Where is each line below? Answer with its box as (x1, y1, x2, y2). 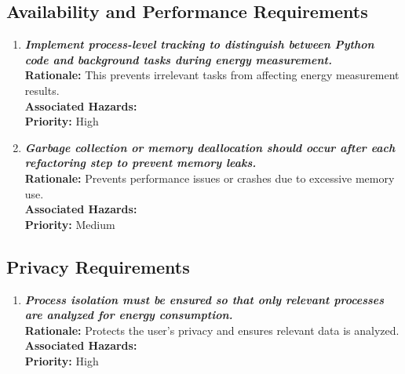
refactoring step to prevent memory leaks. (24, 154, 257, 171)
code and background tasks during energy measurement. (24, 51, 332, 67)
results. (24, 82, 60, 98)
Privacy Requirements (6, 254, 190, 278)
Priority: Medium (24, 216, 115, 232)
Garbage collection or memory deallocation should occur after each (24, 139, 396, 155)
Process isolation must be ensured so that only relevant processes (24, 291, 385, 307)
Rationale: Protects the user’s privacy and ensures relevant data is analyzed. (24, 321, 400, 338)
